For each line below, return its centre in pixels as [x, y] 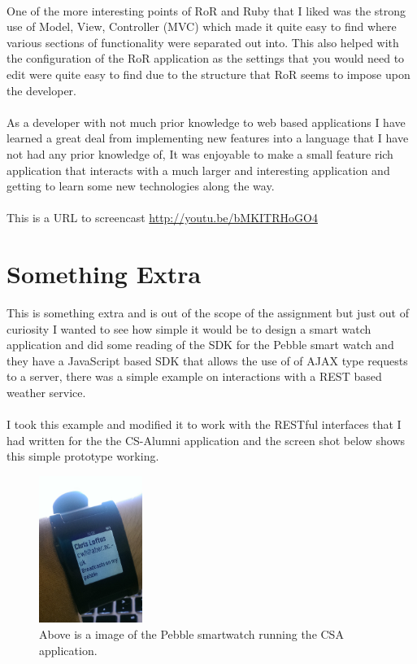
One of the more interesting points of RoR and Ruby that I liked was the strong [206, 10]
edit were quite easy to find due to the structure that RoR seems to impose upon [208, 74]
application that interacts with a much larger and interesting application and [198, 170]
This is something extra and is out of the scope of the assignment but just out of [208, 313]
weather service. [46, 392]
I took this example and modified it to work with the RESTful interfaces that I [204, 424]
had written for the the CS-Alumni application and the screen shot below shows [206, 440]
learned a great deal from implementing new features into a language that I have [208, 138]
